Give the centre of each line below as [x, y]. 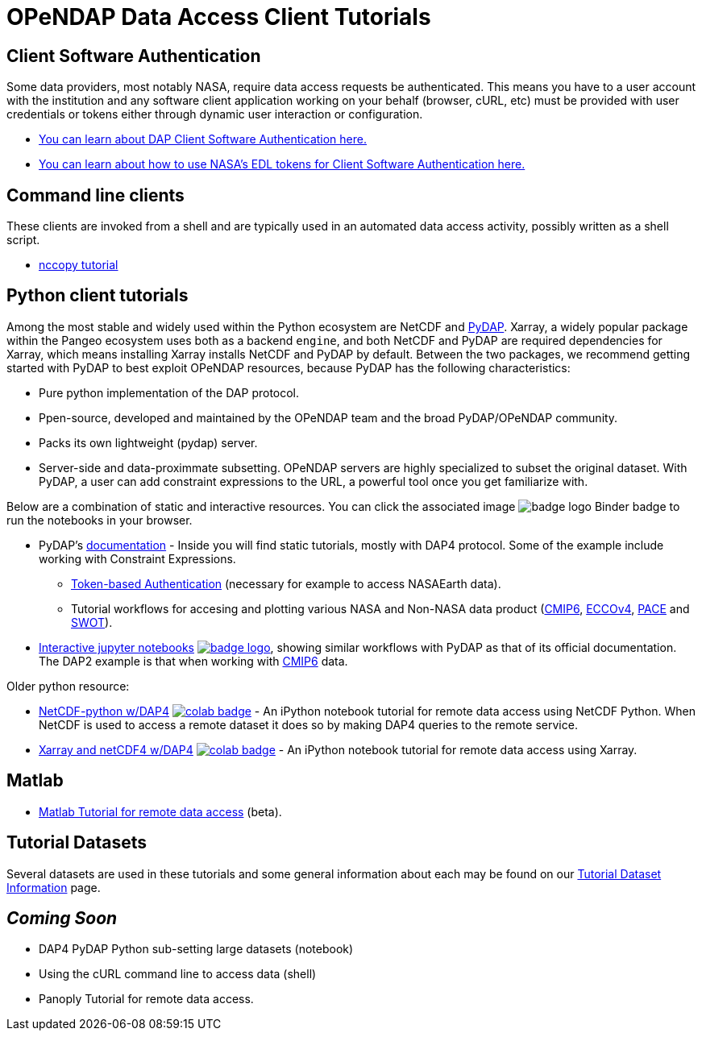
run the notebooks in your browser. [100, 520]
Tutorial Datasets [77, 843]
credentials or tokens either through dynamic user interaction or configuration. [215, 114]
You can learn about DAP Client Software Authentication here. [203, 139]
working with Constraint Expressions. [137, 558]
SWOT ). [92, 622]
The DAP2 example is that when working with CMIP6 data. [193, 661]
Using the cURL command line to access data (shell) [178, 974]
